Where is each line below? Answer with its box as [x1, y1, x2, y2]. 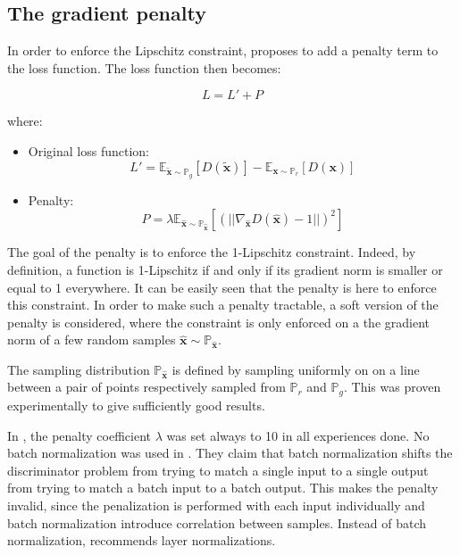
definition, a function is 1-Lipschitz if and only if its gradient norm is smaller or [7, 260, 443, 278]
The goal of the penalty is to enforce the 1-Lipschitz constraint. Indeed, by [7, 243, 416, 261]
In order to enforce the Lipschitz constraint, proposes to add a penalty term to [7, 41, 439, 60]
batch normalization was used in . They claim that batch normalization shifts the [7, 443, 453, 462]
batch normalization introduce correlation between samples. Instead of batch [7, 513, 426, 532]
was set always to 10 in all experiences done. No [166, 426, 430, 444]
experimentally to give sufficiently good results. [7, 395, 265, 414]
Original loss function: [28, 141, 149, 160]
